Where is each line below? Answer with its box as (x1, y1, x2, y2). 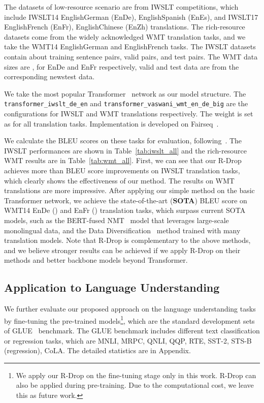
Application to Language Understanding (4, 280, 220, 295)
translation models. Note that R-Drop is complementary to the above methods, (4, 235, 251, 245)
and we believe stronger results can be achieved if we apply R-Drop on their (4, 244, 241, 255)
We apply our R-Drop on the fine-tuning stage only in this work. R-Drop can (16, 369, 256, 380)
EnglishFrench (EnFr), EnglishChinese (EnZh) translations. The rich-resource (4, 21, 245, 32)
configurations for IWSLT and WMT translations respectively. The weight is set (4, 108, 253, 118)
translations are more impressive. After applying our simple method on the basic (4, 185, 255, 196)
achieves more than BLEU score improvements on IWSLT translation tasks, (4, 165, 240, 175)
